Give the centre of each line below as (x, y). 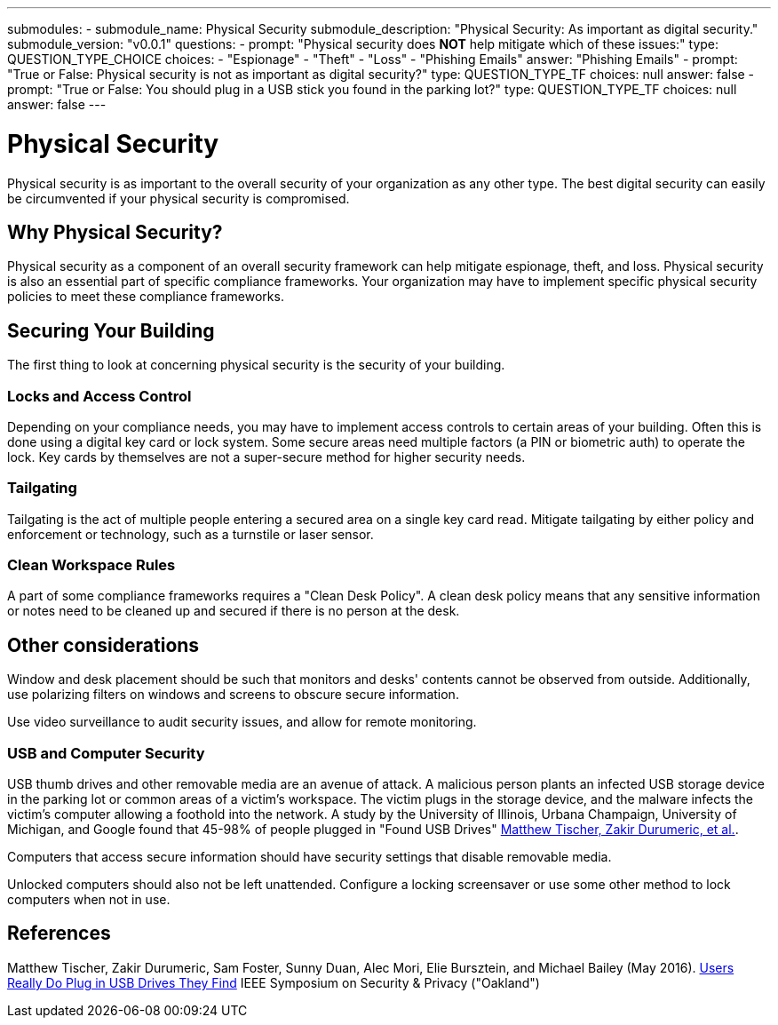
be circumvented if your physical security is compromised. (179, 198)
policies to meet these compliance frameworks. (146, 297)
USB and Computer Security (106, 753)
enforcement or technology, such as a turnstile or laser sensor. (191, 534)
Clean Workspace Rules (91, 565)
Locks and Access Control (99, 396)
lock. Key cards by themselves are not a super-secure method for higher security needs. (266, 457)
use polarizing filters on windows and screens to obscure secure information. (233, 695)
